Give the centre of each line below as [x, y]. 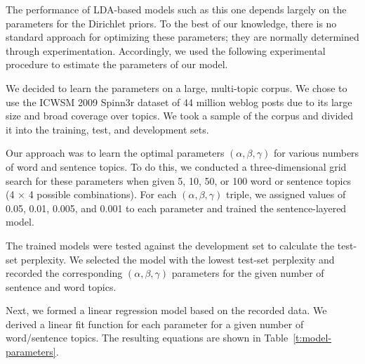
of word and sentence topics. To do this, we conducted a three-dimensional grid [176, 166]
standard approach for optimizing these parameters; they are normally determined [182, 37]
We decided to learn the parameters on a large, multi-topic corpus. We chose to [177, 87]
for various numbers [316, 153]
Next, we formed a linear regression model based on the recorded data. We [166, 310]
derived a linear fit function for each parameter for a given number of [155, 324]
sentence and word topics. [61, 286]
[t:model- [312, 338]
